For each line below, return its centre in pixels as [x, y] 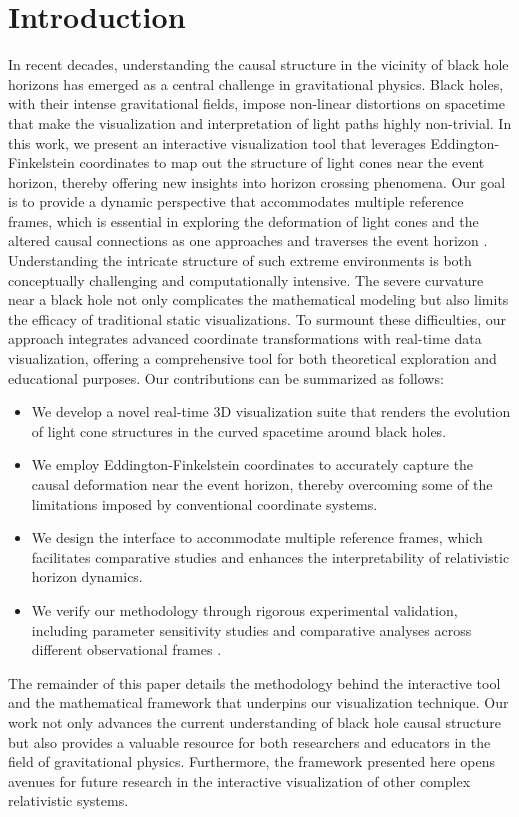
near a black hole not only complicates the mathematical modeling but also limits [258, 299]
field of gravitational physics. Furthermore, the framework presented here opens [251, 761]
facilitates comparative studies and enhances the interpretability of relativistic [270, 556]
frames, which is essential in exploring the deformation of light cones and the [243, 220]
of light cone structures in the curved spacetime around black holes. [239, 430]
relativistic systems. [68, 800]
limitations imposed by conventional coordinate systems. [204, 503]
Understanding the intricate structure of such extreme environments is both [240, 260]
